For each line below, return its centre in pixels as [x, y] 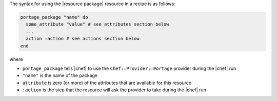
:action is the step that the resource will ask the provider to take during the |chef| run [114, 90]
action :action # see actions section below [83, 39]
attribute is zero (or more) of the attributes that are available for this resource [107, 83]
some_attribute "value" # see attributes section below [97, 24]
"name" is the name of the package [60, 75]
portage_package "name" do [54, 17]
